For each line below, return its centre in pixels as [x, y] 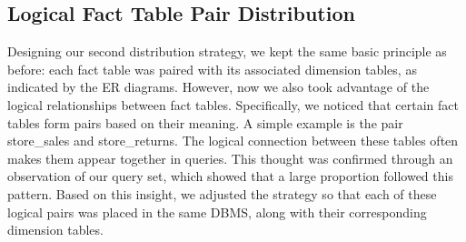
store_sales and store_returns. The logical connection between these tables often [233, 141]
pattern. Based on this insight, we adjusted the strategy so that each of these [222, 193]
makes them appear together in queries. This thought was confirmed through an [230, 158]
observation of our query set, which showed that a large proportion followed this [230, 176]
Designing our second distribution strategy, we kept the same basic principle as [227, 51]
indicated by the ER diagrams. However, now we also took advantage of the [218, 87]
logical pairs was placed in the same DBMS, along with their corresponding [217, 212]
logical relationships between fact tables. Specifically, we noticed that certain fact [233, 104]
